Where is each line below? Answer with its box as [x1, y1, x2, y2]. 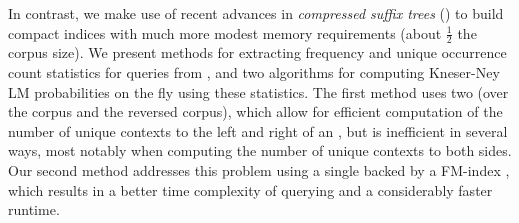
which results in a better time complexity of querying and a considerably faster [8, 179, 493, 200]
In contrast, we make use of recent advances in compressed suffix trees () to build [8, 3, 504, 23]
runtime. [8, 199, 60, 220]
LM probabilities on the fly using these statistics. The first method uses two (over [8, 81, 509, 102]
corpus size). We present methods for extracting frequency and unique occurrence [8, 42, 507, 63]
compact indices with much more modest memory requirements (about [8, 22, 442, 43]
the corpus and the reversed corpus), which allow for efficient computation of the [8, 101, 503, 122]
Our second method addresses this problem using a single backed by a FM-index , [8, 159, 510, 180]
